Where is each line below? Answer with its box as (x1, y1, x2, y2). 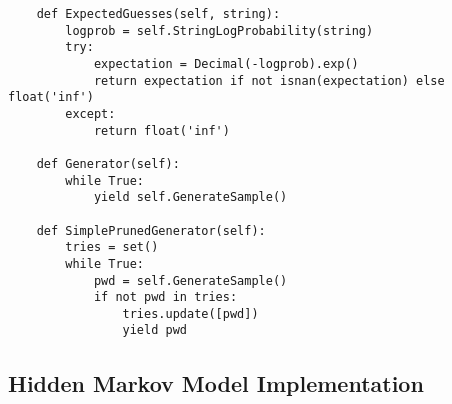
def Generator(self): (36, 156, 180, 171)
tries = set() (65, 240, 159, 255)
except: (65, 106, 116, 121)
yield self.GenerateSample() (93, 190, 288, 205)
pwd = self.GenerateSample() (93, 273, 288, 288)
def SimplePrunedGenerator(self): (36, 223, 266, 238)
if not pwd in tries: (93, 290, 238, 305)
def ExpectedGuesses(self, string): (36, 7, 281, 21)
